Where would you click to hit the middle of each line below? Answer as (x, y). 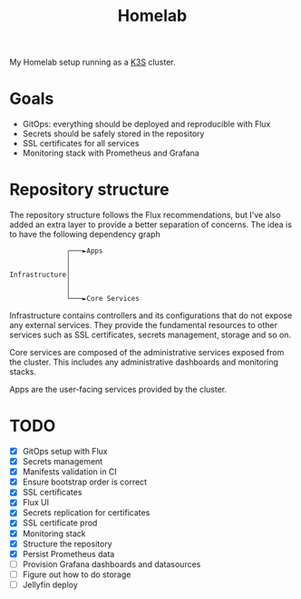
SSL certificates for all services (81, 144)
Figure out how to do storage (77, 574)
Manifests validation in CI (70, 472)
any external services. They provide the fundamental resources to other (144, 325)
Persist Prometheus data (68, 554)
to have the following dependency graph (85, 235)
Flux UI (36, 503)
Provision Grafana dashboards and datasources (112, 564)
